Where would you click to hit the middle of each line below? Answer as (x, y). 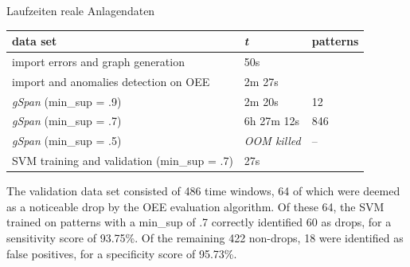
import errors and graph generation (98, 61)
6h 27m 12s (272, 121)
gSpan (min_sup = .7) (67, 121)
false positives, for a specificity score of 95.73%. (122, 253)
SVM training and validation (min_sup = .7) (123, 161)
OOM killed (272, 141)
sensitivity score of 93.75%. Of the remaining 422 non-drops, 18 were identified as (205, 238)
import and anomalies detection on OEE (111, 81)
